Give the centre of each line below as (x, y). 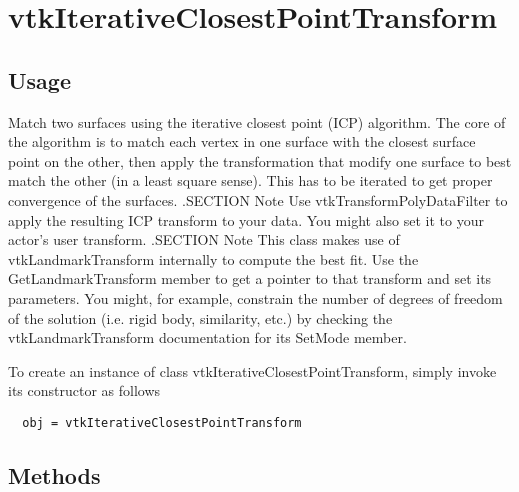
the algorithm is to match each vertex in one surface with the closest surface (242, 141)
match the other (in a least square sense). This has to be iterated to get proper (250, 180)
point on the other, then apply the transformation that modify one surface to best (260, 160)
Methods (54, 474)
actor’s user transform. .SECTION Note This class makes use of (204, 239)
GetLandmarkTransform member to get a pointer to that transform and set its (250, 278)
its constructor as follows (84, 390)
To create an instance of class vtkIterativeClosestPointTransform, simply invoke (252, 370)
